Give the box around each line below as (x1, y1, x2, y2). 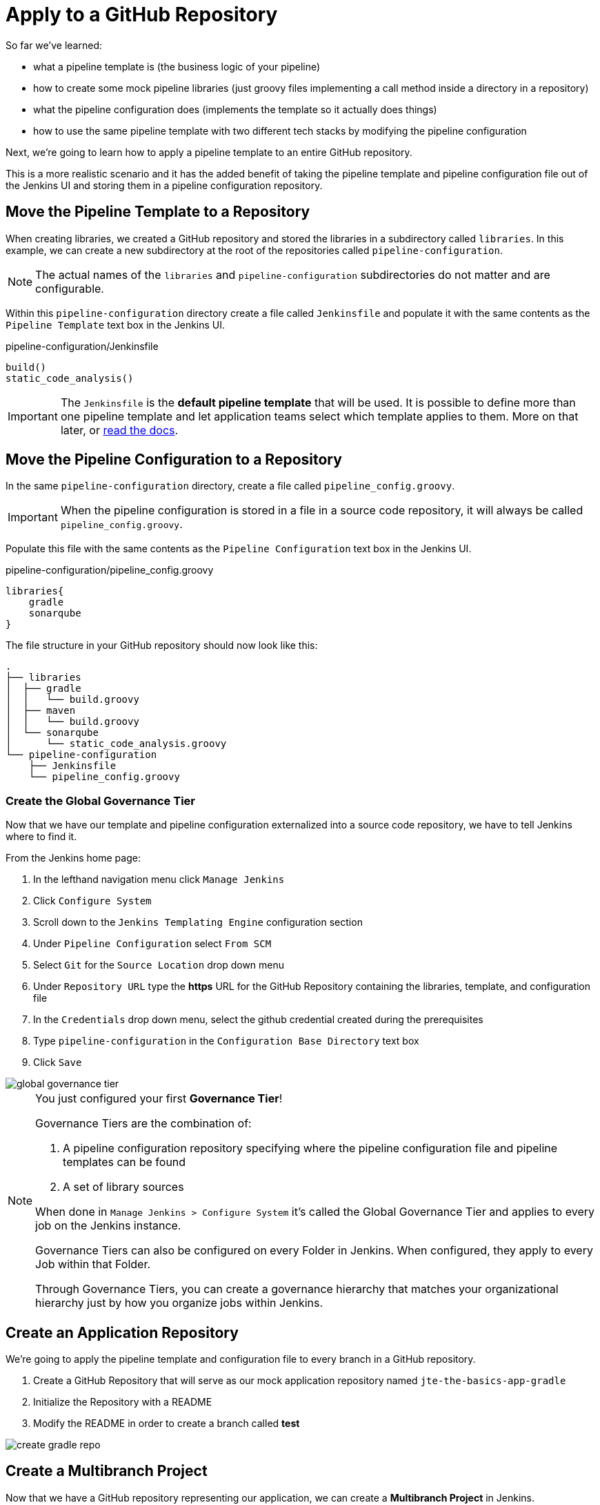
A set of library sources (63, 1180, 184, 1194)
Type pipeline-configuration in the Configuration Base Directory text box (33, 1035, 419, 1047)
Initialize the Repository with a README (33, 1396, 212, 1408)
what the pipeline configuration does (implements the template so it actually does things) (33, 103, 437, 115)
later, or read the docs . (60, 423, 179, 437)
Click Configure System (33, 895, 152, 907)
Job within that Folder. (35, 1257, 151, 1272)
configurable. (35, 281, 104, 295)
